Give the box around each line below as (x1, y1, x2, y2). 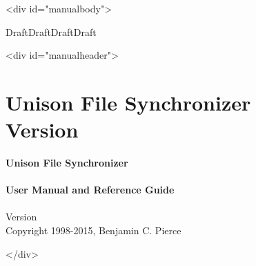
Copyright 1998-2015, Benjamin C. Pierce (6, 223, 181, 238)
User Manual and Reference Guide (6, 182, 175, 197)
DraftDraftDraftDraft (6, 24, 97, 39)
